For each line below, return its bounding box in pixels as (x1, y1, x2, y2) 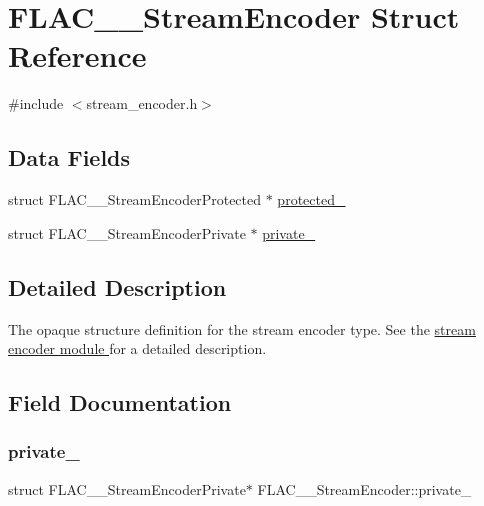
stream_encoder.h (86, 93, 198, 114)
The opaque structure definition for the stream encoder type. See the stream (8, 318, 476, 339)
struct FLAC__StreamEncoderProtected (8, 189, 262, 210)
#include (8, 93, 64, 114)
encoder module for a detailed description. (8, 338, 267, 359)
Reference (8, 35, 147, 76)
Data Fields (8, 142, 131, 173)
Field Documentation (8, 387, 232, 418)
